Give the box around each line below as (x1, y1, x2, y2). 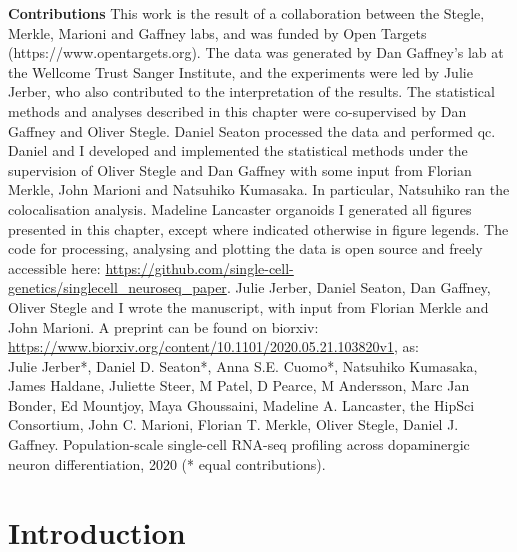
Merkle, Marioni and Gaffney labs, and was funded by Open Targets (8, 22, 427, 43)
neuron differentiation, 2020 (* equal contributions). (8, 453, 326, 474)
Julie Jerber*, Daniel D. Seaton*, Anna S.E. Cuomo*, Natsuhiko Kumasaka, (8, 355, 478, 376)
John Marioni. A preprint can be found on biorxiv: (8, 316, 319, 337)
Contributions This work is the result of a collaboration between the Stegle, (8, 3, 485, 23)
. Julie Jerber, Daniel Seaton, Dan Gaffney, (226, 277, 491, 298)
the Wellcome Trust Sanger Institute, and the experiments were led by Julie (8, 61, 473, 82)
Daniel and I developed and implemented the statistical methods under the (8, 140, 468, 161)
